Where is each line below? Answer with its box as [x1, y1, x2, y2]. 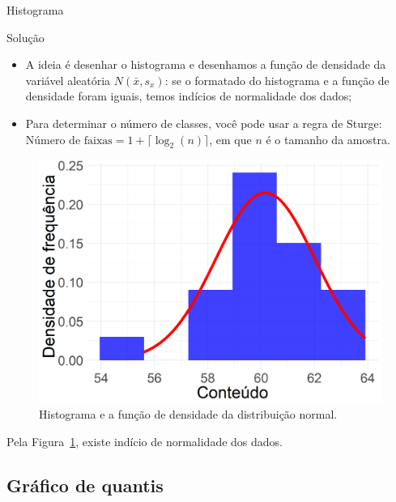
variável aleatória [25, 71, 111, 88]
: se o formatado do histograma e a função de [164, 71, 390, 88]
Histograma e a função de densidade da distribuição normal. [39, 406, 338, 423]
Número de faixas [25, 134, 113, 147]
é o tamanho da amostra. [266, 130, 390, 147]
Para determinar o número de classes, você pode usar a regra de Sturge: [25, 114, 382, 131]
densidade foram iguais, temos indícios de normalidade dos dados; [25, 87, 352, 104]
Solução [6, 28, 45, 45]
